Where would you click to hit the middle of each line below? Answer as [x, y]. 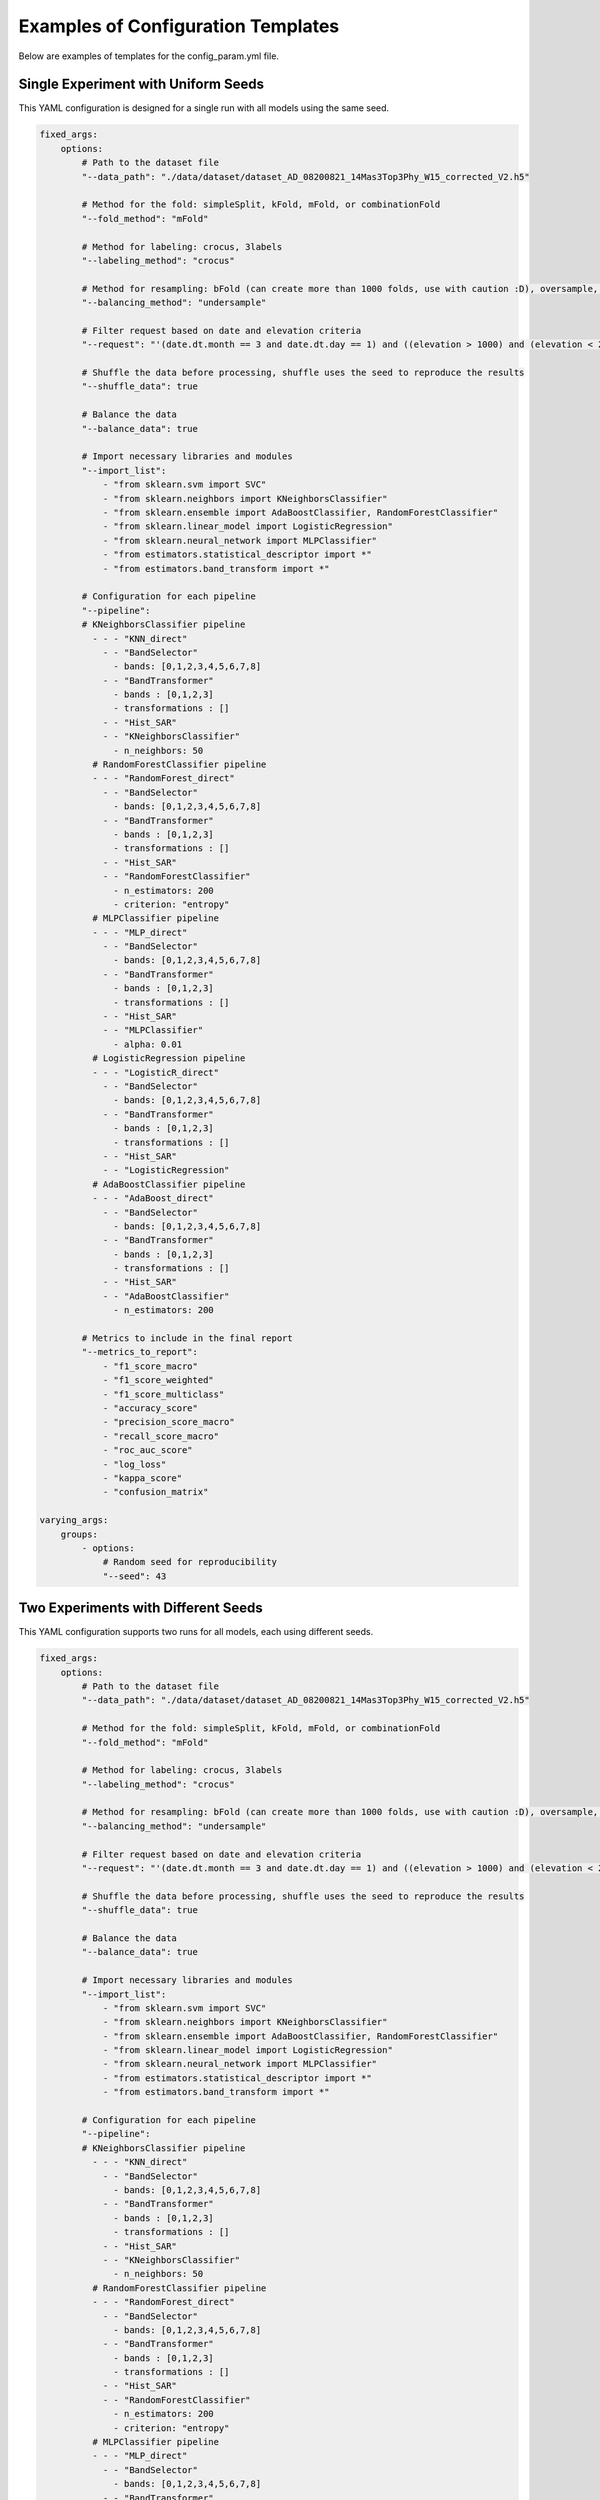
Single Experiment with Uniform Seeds [141, 84]
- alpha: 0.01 [148, 1044]
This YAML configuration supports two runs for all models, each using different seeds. [196, 1632]
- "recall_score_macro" [161, 1436]
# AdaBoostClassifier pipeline [168, 1184]
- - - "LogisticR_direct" [155, 1072]
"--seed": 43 [134, 1576]
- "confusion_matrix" [155, 1492]
